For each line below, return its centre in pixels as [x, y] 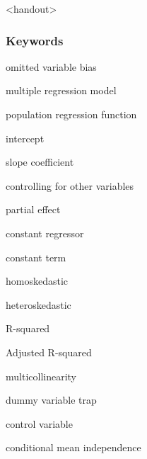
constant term [36, 257]
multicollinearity [41, 376]
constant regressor [45, 233]
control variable [39, 423]
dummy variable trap [51, 400]
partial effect [33, 209]
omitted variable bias [51, 66]
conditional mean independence [73, 447]
